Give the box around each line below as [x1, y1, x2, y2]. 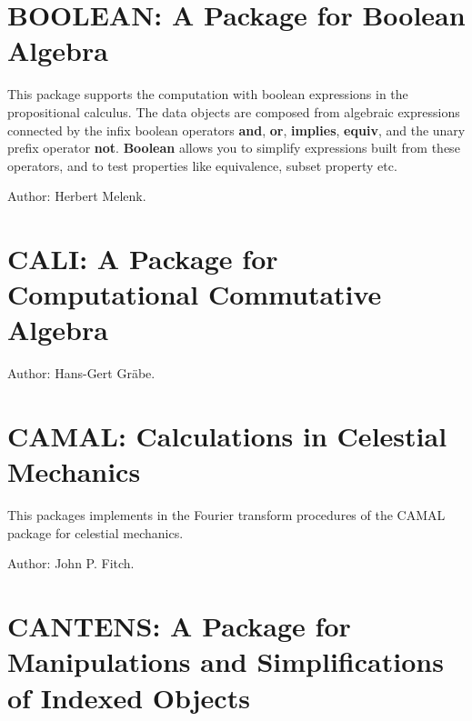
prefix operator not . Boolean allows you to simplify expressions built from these [7, 138, 460, 157]
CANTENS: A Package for [7, 607, 351, 645]
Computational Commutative [7, 275, 382, 313]
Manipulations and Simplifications [7, 643, 444, 680]
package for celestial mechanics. [7, 523, 184, 542]
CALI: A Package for [7, 240, 278, 277]
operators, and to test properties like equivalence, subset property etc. [7, 155, 397, 175]
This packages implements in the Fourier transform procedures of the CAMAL [7, 506, 446, 525]
